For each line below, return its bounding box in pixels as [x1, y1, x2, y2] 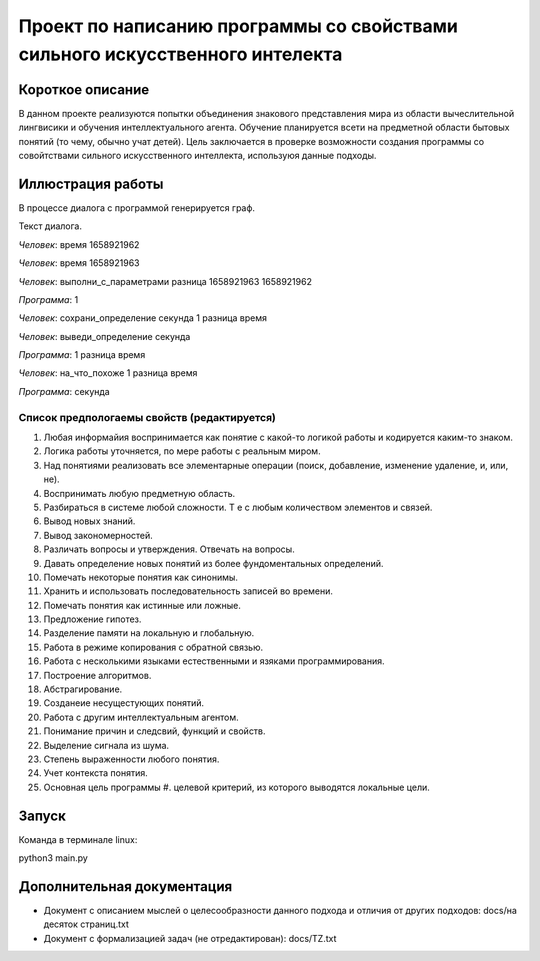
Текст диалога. [18, 220, 83, 232]
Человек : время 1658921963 [18, 257, 140, 269]
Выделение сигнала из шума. [43, 739, 170, 751]
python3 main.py [18, 852, 89, 864]
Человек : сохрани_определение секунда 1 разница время [18, 312, 268, 324]
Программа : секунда [18, 385, 110, 397]
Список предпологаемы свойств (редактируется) [18, 410, 277, 424]
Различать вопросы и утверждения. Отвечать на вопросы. [43, 543, 295, 555]
